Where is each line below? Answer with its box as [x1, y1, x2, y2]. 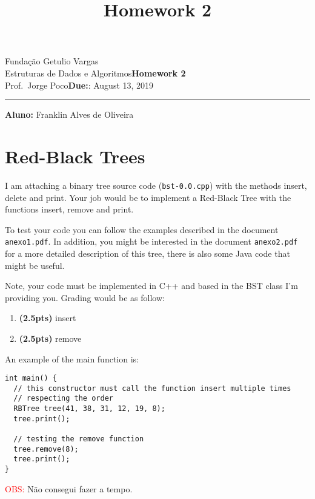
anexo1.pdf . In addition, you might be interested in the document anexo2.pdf [5, 235, 298, 248]
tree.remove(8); [13, 444, 79, 453]
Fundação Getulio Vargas [5, 55, 99, 67]
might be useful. [5, 259, 65, 271]
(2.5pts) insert [19, 311, 76, 324]
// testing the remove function [13, 435, 144, 444]
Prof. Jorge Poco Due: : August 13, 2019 [5, 78, 154, 91]
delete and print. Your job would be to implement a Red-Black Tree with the [5, 191, 291, 203]
